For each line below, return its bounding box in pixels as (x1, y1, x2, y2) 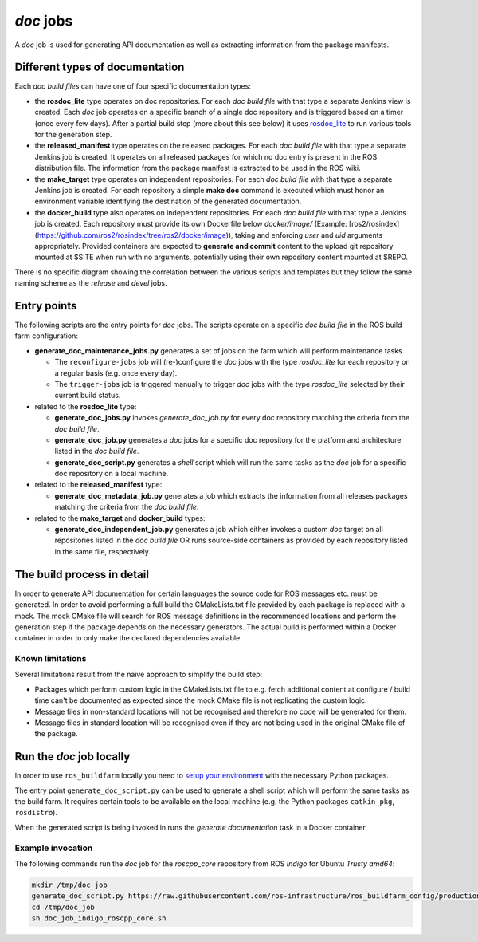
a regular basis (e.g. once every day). (54, 368, 178, 378)
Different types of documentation (14, 61, 185, 74)
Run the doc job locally (14, 750, 131, 763)
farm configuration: (14, 331, 79, 341)
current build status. (54, 391, 121, 400)
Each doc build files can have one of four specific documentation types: (14, 81, 251, 91)
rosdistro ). (14, 808, 57, 818)
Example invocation (14, 842, 93, 853)
